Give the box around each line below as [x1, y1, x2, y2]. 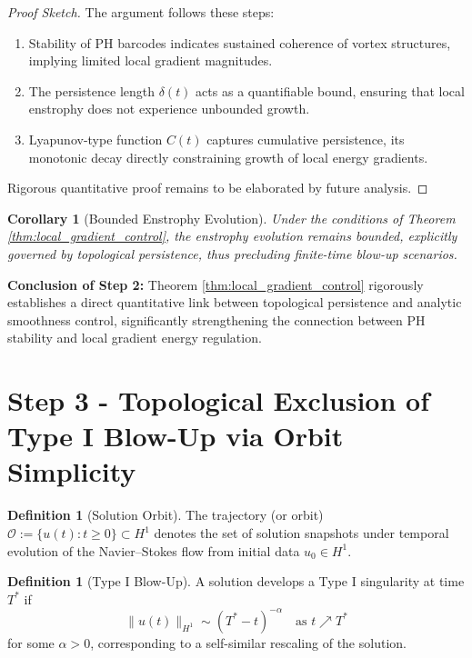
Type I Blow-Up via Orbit [7, 417, 344, 454]
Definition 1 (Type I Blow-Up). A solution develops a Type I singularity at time [7, 572, 465, 591]
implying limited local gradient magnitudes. [28, 51, 273, 70]
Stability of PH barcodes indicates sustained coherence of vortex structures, [28, 33, 451, 52]
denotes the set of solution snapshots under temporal [154, 523, 449, 542]
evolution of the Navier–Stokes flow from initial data [7, 541, 300, 560]
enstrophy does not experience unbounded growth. [28, 99, 310, 118]
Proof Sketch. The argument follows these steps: [7, 3, 275, 21]
